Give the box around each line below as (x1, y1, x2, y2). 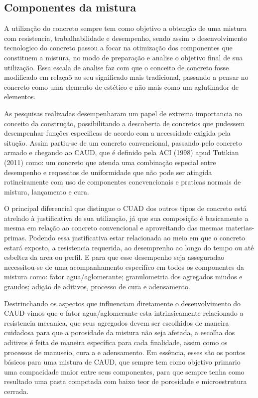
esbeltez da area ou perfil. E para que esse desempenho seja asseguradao (4, 252, 225, 262)
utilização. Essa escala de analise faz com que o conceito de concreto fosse (4, 62, 229, 72)
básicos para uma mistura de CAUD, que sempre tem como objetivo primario (4, 357, 241, 367)
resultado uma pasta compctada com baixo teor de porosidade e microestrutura (4, 376, 247, 387)
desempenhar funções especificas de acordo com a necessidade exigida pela (4, 128, 231, 138)
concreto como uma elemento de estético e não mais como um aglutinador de (4, 81, 239, 92)
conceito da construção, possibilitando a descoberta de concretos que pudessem (4, 118, 245, 128)
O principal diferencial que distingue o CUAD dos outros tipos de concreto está (4, 203, 247, 213)
